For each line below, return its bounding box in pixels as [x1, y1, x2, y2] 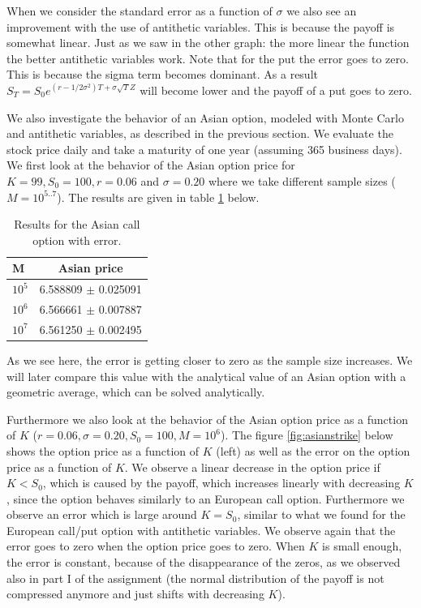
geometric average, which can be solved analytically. [6, 383, 265, 400]
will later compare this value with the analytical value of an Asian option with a [6, 367, 406, 384]
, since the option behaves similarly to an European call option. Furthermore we [6, 490, 405, 507]
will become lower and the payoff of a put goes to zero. [140, 81, 412, 98]
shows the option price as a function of [6, 442, 200, 459]
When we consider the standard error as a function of [6, 2, 273, 19]
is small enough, [322, 537, 402, 554]
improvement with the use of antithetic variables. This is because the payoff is [6, 18, 395, 35]
